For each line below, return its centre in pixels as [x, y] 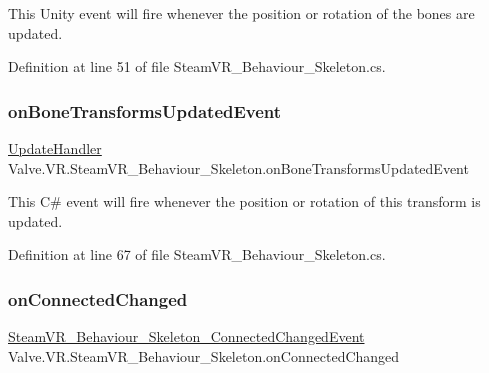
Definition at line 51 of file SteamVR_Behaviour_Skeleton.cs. [197, 66]
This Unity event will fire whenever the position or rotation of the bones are [241, 13]
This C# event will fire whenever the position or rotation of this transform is [244, 201]
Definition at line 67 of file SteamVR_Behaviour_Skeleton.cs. [197, 254]
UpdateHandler [55, 148]
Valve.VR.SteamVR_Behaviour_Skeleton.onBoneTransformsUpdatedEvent [238, 167]
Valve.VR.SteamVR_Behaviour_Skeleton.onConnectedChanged [204, 355]
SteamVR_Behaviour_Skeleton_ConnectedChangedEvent [186, 336]
